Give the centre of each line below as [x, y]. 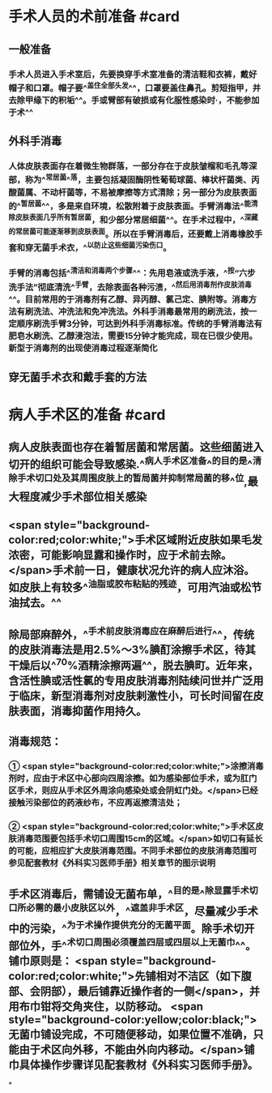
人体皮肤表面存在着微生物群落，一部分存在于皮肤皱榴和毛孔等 [129, 166]
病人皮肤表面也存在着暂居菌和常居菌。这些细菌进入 [136, 447]
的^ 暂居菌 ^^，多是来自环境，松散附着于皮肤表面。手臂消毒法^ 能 [130, 205]
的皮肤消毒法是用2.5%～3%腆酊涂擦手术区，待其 [132, 650]
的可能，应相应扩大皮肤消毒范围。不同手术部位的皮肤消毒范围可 [133, 851]
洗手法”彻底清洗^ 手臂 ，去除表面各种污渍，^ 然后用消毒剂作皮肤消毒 [130, 286]
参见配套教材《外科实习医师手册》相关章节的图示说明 [112, 863]
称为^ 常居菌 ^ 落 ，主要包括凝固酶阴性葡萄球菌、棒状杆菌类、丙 [142, 179]
